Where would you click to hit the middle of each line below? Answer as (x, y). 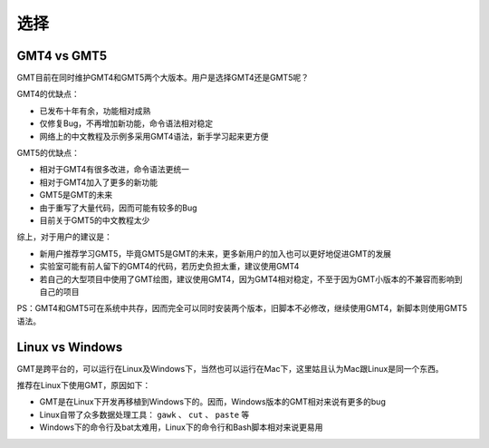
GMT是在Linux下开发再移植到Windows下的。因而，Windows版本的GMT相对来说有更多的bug (213, 402)
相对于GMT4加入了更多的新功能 (99, 182)
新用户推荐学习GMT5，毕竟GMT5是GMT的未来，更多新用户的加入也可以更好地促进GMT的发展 (216, 253)
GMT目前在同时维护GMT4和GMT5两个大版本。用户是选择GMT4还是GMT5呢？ (163, 78)
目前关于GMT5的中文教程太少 (95, 220)
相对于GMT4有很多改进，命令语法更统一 (115, 170)
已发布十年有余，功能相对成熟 (95, 111)
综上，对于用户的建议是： (64, 237)
